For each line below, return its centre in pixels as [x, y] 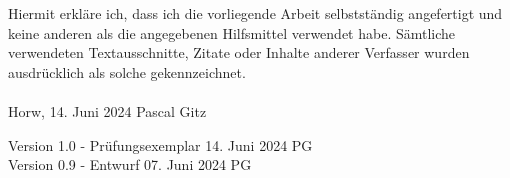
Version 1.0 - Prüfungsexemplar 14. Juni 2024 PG [160, 144]
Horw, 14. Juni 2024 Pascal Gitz [107, 110]
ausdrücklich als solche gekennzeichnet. [127, 71]
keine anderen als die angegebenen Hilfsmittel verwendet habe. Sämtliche [232, 32]
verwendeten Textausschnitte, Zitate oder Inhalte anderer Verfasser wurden [239, 52]
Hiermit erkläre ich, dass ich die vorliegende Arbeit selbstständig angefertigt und [255, 13]
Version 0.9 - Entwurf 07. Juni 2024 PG [130, 164]
